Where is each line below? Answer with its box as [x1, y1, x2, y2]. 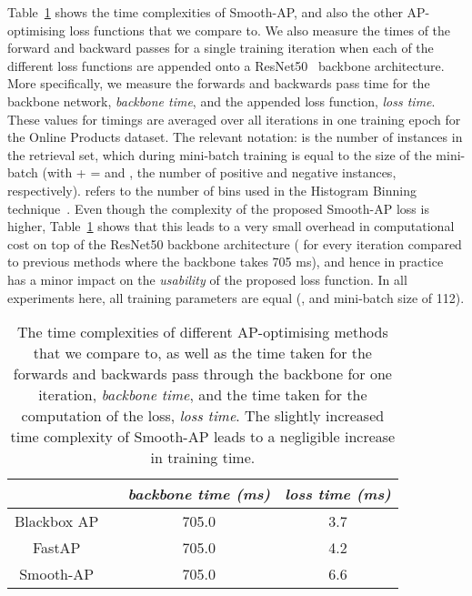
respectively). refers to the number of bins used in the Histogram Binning [7, 180, 417, 199]
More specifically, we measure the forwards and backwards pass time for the [7, 74, 430, 93]
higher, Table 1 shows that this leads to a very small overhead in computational [7, 217, 455, 236]
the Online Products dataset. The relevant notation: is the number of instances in [7, 127, 463, 146]
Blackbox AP [15, 510, 99, 532]
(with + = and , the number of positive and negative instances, [42, 163, 397, 182]
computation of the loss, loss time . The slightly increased [21, 405, 385, 427]
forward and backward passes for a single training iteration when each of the [7, 38, 434, 57]
